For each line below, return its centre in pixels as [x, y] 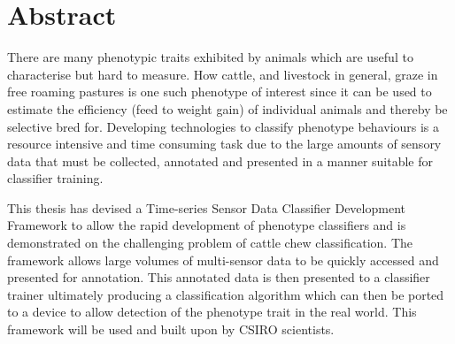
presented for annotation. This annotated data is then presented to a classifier [219, 277]
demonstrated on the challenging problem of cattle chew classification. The [210, 243]
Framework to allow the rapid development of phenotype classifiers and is [207, 225]
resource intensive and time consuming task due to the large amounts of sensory [224, 144]
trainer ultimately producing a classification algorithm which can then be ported [226, 294]
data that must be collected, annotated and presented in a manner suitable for [220, 161]
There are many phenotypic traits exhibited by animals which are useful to [210, 57]
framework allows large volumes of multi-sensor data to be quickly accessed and [223, 260]
